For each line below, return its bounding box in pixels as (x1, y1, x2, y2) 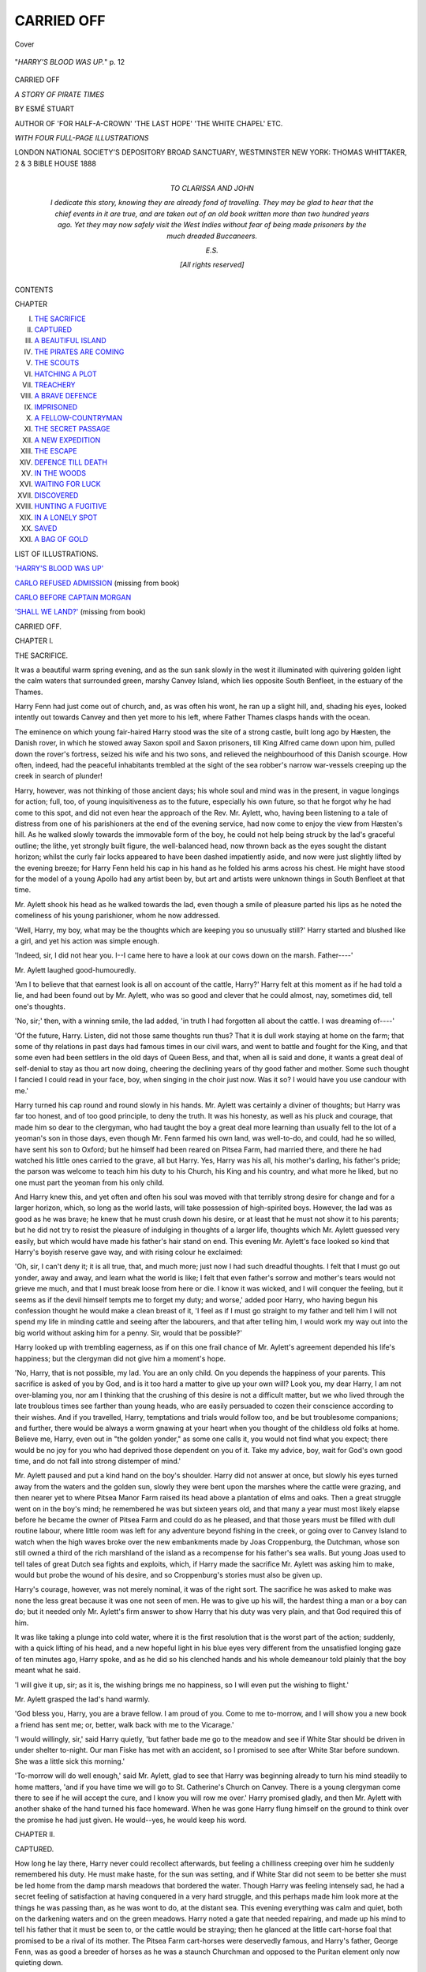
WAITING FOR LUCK (34, 480, 102, 489)
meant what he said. (14, 1665, 80, 1675)
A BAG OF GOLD (34, 535, 88, 544)
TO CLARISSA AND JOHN (170, 184, 254, 193)
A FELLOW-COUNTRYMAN (34, 413, 122, 423)
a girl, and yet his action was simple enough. (14, 936, 159, 946)
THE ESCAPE (34, 446, 78, 456)
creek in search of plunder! (14, 771, 103, 781)
